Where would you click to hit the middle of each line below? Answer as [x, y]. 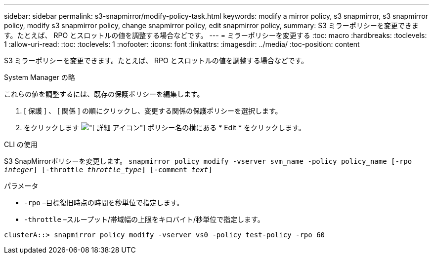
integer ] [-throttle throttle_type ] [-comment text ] [108, 170]
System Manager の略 [40, 77]
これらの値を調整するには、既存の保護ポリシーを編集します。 [104, 94]
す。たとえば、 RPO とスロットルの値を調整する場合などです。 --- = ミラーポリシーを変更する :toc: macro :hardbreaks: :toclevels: [216, 35]
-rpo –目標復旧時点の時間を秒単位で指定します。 [104, 203]
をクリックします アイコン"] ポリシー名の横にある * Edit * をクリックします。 [165, 128]
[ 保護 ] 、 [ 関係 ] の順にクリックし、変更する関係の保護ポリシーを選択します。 [153, 111]
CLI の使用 [21, 144]
